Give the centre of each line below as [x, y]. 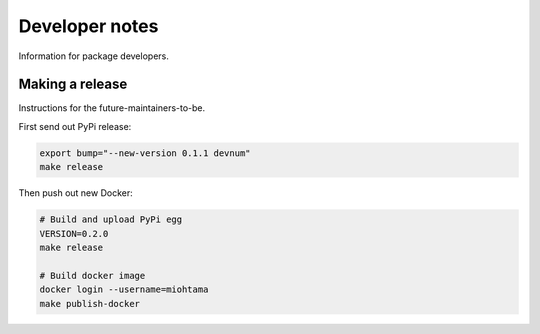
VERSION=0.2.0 [74, 233]
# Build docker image [92, 275]
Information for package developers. [93, 56]
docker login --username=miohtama [124, 289]
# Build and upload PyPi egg [111, 219]
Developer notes [88, 26]
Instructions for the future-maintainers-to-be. [112, 108]
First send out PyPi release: [75, 126]
